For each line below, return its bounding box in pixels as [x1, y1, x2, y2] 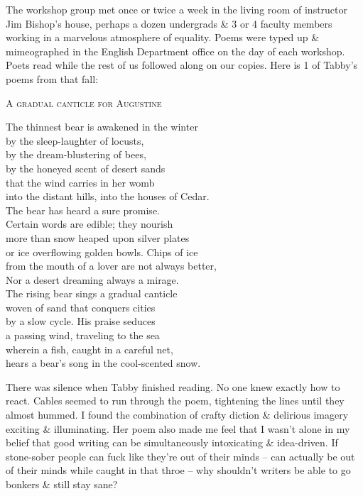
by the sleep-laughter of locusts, [6, 133, 144, 148]
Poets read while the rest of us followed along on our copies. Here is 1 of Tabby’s [6, 57, 358, 72]
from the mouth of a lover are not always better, [6, 258, 217, 273]
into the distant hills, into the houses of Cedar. [6, 189, 210, 204]
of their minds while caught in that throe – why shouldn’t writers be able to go [6, 463, 351, 478]
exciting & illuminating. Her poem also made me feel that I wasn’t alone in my [6, 421, 350, 436]
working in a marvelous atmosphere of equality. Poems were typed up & [6, 30, 320, 45]
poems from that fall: [6, 71, 99, 86]
